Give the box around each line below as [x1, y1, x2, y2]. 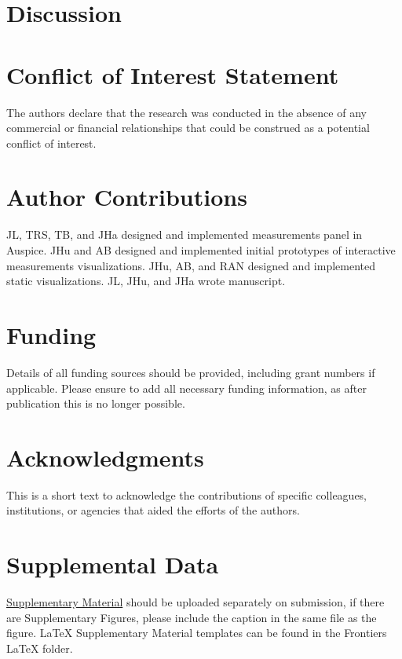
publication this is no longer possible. [6, 395, 185, 412]
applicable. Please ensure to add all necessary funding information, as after [6, 379, 367, 396]
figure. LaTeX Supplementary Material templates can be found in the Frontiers [6, 624, 387, 641]
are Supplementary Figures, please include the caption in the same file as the [6, 609, 377, 625]
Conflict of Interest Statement [6, 58, 339, 90]
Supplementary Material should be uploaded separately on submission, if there [6, 594, 385, 610]
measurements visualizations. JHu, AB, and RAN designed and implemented [6, 257, 375, 273]
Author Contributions [6, 181, 247, 213]
